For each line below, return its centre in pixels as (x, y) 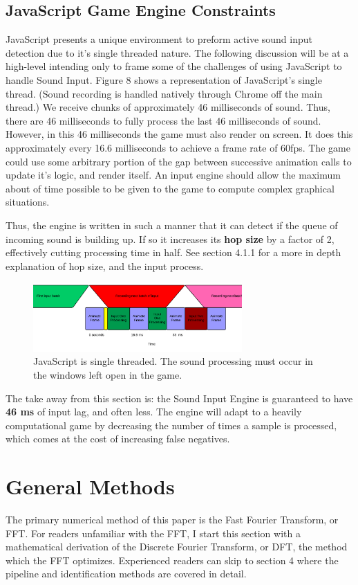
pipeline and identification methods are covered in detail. (126, 574)
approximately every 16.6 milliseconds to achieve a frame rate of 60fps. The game (178, 147)
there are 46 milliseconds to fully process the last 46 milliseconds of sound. (163, 120)
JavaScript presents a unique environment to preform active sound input (159, 39)
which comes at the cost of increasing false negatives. (118, 439)
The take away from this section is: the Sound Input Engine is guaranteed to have (179, 398)
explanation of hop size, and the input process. (105, 265)
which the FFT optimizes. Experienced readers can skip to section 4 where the (172, 560)
